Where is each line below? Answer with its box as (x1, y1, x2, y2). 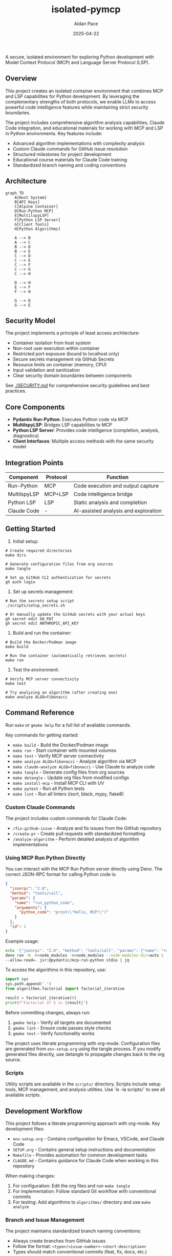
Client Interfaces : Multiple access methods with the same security (12, 438, 154, 444)
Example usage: (5, 938, 39, 944)
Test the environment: (12, 666, 59, 673)
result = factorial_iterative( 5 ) (5, 995, 77, 1001)
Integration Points (5, 458, 64, 467)
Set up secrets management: (12, 588, 74, 595)
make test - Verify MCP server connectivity (12, 752, 104, 759)
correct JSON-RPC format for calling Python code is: (5, 871, 117, 877)
